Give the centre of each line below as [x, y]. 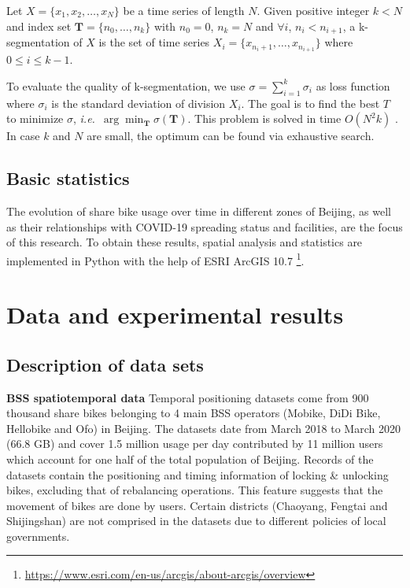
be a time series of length [184, 10]
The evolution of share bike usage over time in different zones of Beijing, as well [199, 211]
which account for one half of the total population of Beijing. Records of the [190, 459]
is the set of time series [154, 42]
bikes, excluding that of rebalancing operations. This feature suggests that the [195, 490]
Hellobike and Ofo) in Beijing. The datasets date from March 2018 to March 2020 [203, 428]
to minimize [35, 118]
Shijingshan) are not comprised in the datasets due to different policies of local [196, 521]
